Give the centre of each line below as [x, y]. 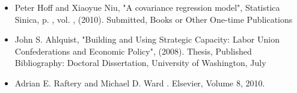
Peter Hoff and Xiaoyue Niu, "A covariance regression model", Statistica [147, 7]
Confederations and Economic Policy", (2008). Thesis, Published [133, 51]
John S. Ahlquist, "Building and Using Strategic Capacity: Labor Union [147, 39]
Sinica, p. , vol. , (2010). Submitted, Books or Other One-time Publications [154, 19]
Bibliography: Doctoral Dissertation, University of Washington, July [140, 63]
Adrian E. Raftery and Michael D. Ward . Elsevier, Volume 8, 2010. [140, 82]
